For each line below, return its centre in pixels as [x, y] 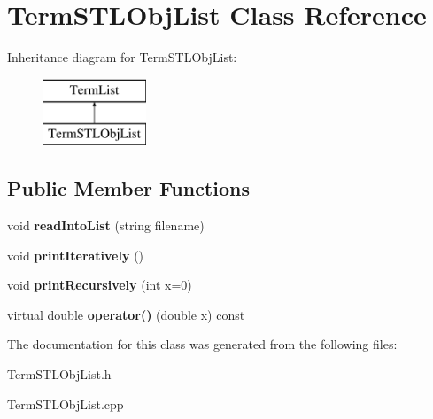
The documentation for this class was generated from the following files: [202, 344]
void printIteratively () [76, 255]
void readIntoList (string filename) [106, 225]
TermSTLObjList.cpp [66, 403]
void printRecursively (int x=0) [100, 285]
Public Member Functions [128, 188]
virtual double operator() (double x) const [126, 314]
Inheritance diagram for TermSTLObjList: [122, 57]
